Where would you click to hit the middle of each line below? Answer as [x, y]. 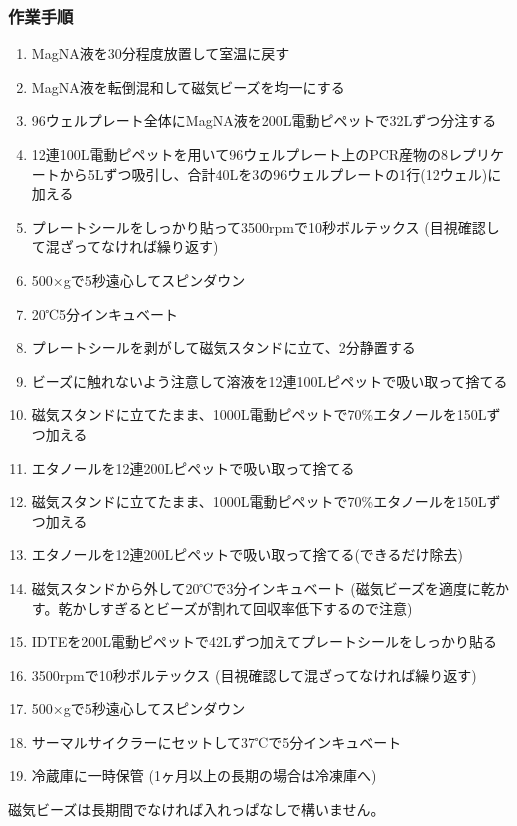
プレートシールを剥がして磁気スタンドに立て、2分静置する [223, 347]
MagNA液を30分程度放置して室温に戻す [160, 53]
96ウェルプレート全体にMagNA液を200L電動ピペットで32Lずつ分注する [264, 120]
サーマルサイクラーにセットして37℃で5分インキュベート [216, 741]
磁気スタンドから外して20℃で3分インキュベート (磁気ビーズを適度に [256, 587]
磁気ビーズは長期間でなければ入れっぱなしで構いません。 [196, 809]
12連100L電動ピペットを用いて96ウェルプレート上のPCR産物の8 [240, 154]
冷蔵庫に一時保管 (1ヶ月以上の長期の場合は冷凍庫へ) [204, 775]
